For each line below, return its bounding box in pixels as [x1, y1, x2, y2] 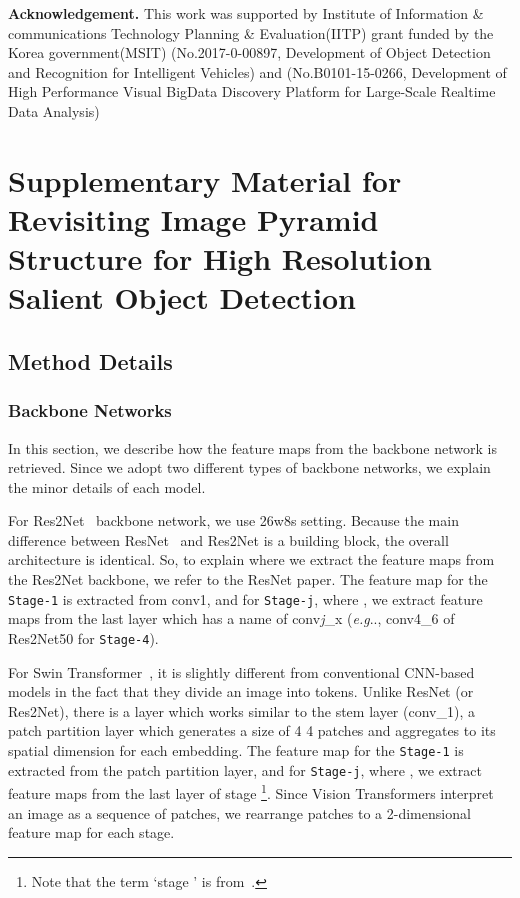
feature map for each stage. [8, 822, 175, 843]
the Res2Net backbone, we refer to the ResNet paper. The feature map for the [8, 569, 488, 590]
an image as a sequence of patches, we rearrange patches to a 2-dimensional [8, 802, 471, 823]
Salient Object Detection [8, 277, 356, 318]
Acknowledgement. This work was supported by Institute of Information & [8, 3, 484, 23]
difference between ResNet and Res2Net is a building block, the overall [8, 529, 449, 550]
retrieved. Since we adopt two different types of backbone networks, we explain [8, 457, 491, 478]
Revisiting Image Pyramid [8, 198, 379, 239]
